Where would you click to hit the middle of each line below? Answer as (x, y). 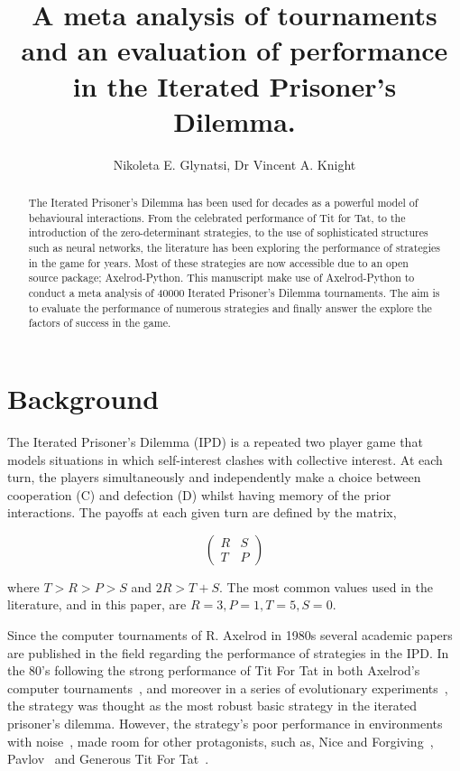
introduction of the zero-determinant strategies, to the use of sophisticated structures (228, 232)
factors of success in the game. (100, 323)
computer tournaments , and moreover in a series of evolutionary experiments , (228, 687)
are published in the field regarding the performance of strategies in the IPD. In (228, 652)
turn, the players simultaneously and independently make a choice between (214, 477)
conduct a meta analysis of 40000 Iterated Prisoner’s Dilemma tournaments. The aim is (234, 293)
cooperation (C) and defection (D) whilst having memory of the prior (199, 494)
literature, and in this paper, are (97, 604)
